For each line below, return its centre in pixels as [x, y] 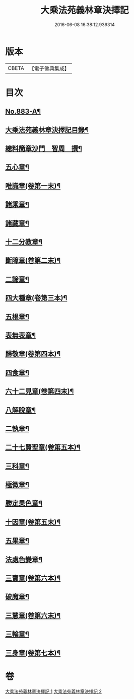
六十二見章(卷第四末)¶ [40, 391]
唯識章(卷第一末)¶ [33, 186]
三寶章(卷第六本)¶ [33, 578]
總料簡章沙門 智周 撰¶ [44, 149]
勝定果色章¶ [24, 503]
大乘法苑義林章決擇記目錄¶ [47, 130]
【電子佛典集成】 [49, 68]
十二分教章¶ [24, 242]
